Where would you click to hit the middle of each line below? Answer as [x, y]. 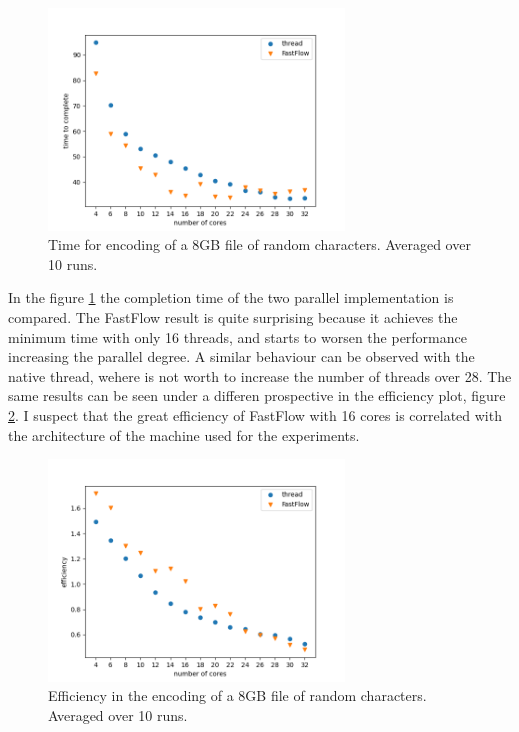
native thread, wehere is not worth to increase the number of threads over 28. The [260, 375]
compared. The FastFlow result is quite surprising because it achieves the [233, 316]
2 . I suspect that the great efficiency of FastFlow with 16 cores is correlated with [255, 414]
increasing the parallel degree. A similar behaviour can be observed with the [241, 356]
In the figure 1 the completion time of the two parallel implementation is [231, 297]
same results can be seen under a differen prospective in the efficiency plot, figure [257, 395]
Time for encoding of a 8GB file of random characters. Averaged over [259, 244]
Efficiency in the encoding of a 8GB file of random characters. [237, 695]
